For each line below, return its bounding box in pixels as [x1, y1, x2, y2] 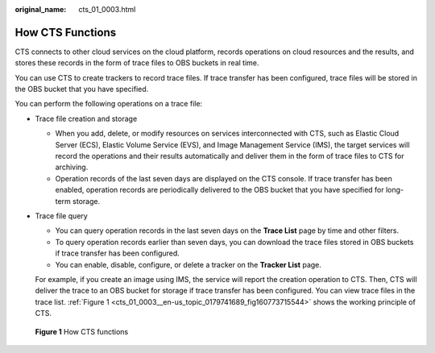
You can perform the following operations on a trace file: [14, 99, 203, 109]
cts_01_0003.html [78, 5, 136, 14]
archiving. [55, 162, 89, 172]
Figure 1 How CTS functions [35, 326, 129, 336]
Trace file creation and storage [35, 114, 138, 123]
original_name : [14, 5, 67, 14]
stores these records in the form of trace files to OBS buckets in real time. [14, 58, 259, 68]
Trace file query [35, 210, 88, 221]
